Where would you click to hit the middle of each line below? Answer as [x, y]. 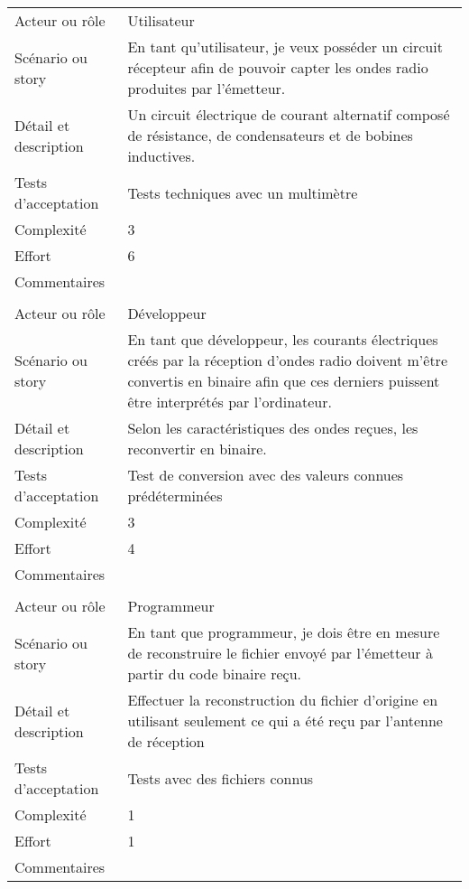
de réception [166, 741]
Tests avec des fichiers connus [221, 778]
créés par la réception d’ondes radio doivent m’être [287, 360]
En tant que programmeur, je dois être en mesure [284, 632]
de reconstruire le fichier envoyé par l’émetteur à [280, 653]
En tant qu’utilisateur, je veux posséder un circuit [285, 47]
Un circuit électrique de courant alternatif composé [289, 114]
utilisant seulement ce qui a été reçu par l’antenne [285, 721]
